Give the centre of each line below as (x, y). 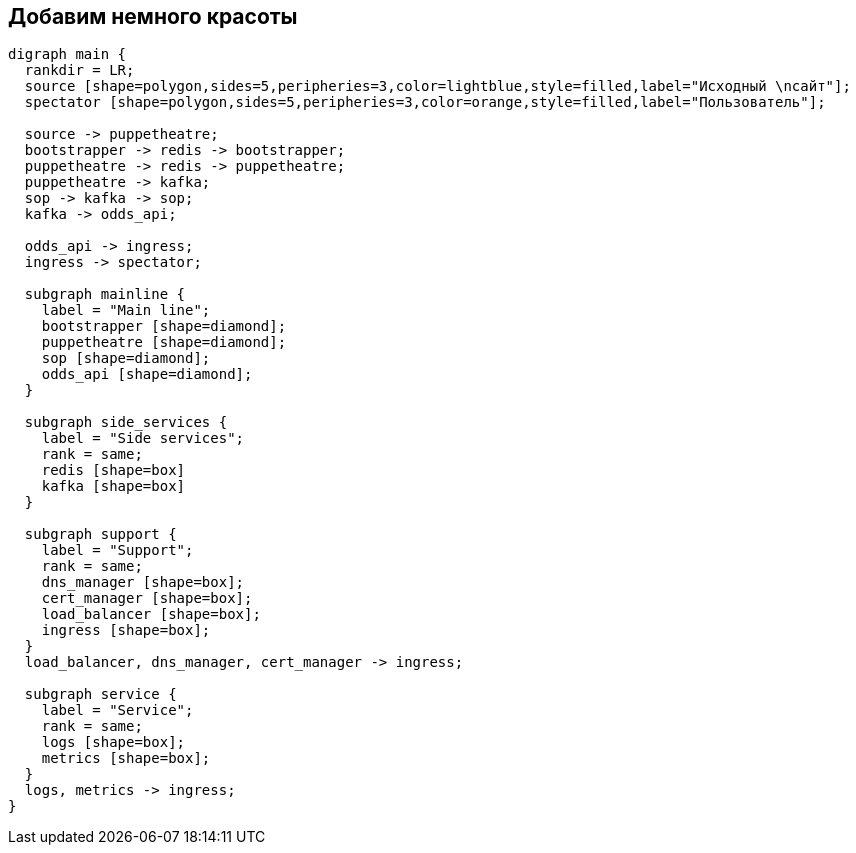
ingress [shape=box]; (126, 630)
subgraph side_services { (126, 422)
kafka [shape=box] (113, 486)
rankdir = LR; (79, 70)
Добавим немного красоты (153, 16)
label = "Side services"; (143, 438)
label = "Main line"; (126, 310)
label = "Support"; (117, 550)
